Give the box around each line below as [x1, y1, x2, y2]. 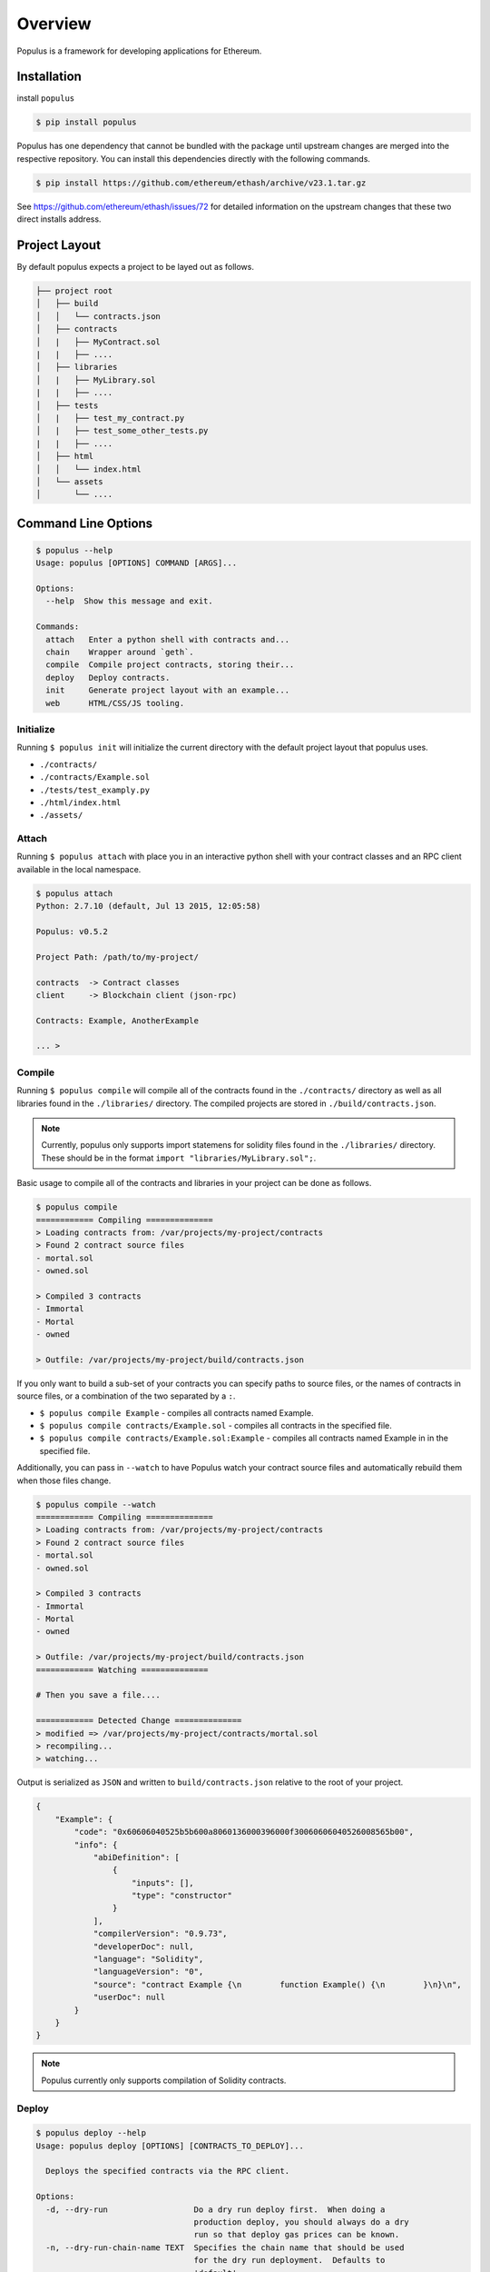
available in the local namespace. [16, 863, 142, 874]
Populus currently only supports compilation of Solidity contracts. [41, 2075, 287, 2086]
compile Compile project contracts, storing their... [45, 660, 295, 670]
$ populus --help [35, 545, 113, 555]
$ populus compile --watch [35, 1500, 156, 1510]
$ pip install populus [35, 117, 137, 127]
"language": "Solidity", [93, 1954, 204, 1965]
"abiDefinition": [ [93, 1852, 181, 1862]
